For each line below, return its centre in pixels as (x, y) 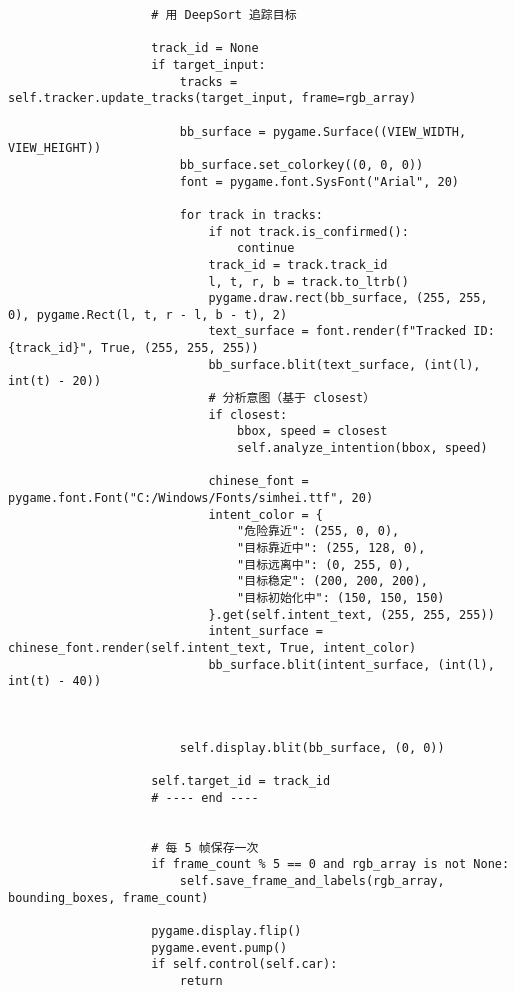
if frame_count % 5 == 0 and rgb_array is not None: (330, 864)
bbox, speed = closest (312, 431)
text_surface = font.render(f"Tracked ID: (351, 331)
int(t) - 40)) (55, 681)
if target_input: (208, 64)
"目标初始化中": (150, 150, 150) (341, 597)
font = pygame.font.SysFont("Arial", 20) (319, 181)
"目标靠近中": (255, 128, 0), (331, 548)
